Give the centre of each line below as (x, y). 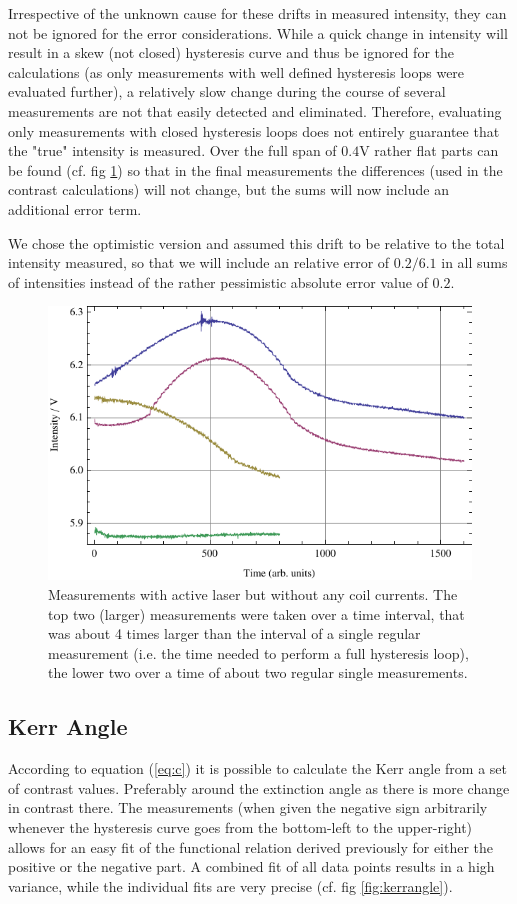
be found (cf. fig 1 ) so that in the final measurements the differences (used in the (255, 169)
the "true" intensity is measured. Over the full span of (172, 150)
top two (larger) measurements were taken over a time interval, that (256, 613)
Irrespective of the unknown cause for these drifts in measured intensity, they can (257, 13)
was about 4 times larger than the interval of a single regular (234, 633)
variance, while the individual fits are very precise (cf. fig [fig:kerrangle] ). (230, 885)
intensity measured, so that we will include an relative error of (199, 262)
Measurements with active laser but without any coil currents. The (253, 594)
